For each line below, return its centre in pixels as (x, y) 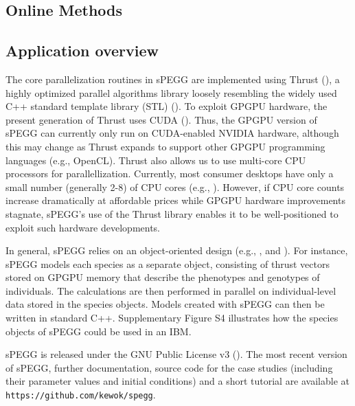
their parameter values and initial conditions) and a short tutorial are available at (178, 381)
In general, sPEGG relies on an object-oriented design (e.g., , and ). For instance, (177, 250)
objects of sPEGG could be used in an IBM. (99, 331)
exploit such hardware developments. (83, 227)
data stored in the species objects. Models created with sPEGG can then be (165, 304)
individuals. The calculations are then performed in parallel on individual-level (171, 290)
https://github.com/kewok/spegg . (81, 395)
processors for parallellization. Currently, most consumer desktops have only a (170, 173)
